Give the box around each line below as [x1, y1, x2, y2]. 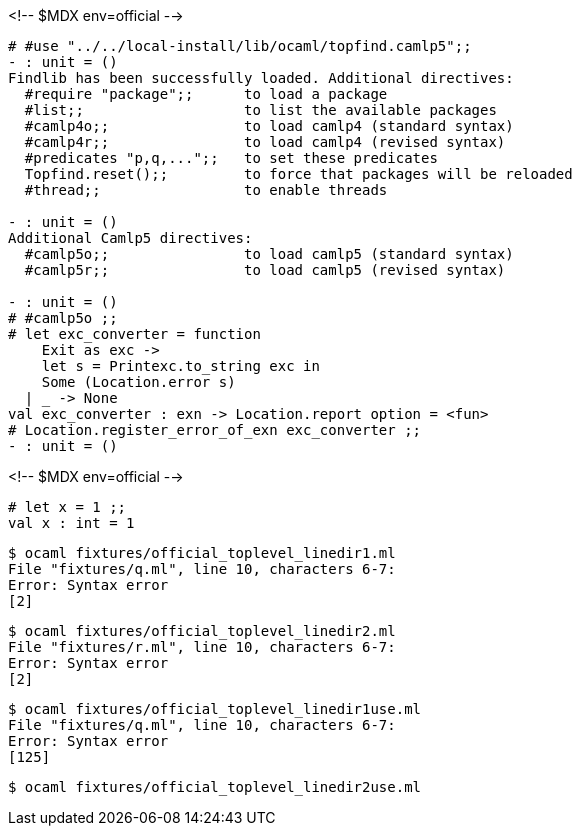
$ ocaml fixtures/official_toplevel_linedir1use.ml [8, 701, 422, 717]
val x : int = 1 [8, 515, 135, 531]
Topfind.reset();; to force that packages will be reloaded [24, 166, 573, 182]
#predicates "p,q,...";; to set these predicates [24, 150, 438, 166]
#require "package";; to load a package [24, 86, 388, 102]
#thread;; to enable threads [24, 182, 388, 198]
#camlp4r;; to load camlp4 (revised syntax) [24, 134, 506, 150]
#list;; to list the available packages [24, 102, 497, 118]
